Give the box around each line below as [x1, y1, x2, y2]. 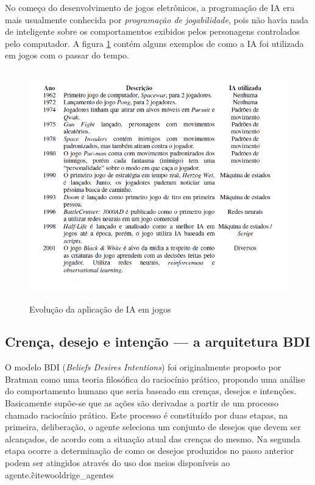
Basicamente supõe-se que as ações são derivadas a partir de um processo [5, 397, 278, 409]
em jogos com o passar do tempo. [5, 49, 130, 62]
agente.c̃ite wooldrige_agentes [5, 468, 114, 481]
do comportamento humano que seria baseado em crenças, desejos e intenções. [5, 384, 297, 397]
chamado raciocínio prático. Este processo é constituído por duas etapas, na [5, 408, 288, 421]
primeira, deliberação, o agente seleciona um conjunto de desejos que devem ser [5, 420, 301, 433]
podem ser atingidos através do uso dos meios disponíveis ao [5, 456, 230, 469]
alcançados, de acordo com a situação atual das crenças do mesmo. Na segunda [5, 432, 300, 445]
